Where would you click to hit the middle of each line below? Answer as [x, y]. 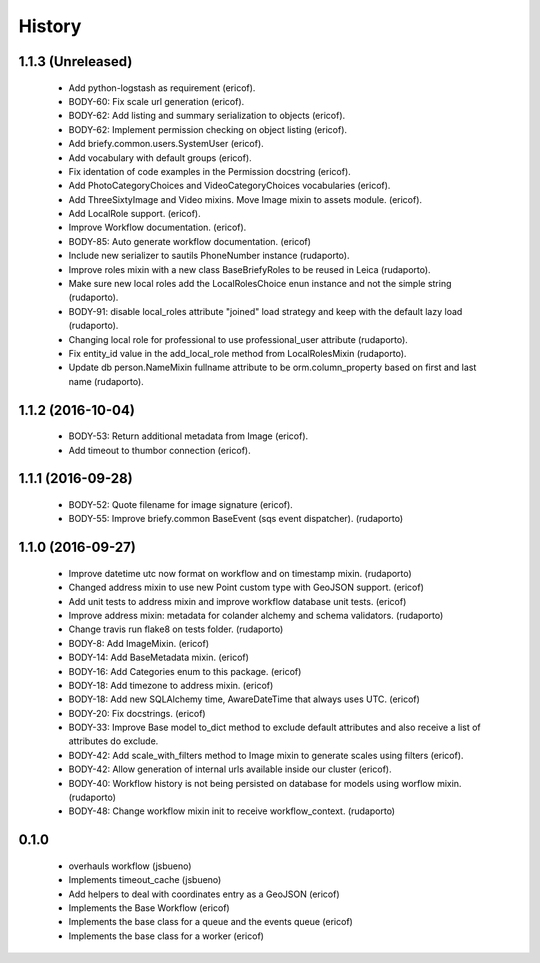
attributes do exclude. [113, 741]
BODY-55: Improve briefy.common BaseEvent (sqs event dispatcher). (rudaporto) [236, 519]
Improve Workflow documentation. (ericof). [157, 227]
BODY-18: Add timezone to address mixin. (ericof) [171, 685]
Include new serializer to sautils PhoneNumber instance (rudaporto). [209, 256]
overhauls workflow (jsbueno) [130, 866]
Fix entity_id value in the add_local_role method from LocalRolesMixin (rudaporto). [237, 353]
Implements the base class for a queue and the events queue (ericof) [211, 922]
